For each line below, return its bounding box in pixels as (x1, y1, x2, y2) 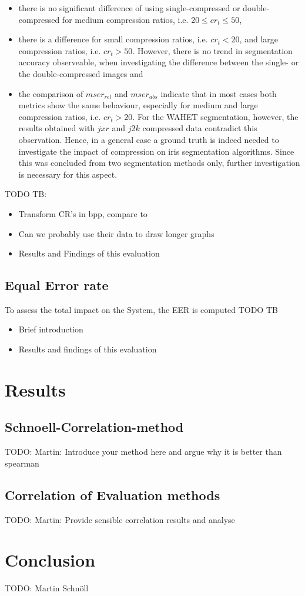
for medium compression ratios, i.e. (62, 13, 189, 25)
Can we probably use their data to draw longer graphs (18, 227, 214, 239)
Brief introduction (18, 323, 83, 335)
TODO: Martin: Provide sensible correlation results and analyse (5, 513, 235, 525)
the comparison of (18, 87, 83, 99)
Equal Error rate (5, 276, 109, 294)
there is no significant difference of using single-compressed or (18, 2, 240, 14)
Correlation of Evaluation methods (5, 485, 220, 504)
